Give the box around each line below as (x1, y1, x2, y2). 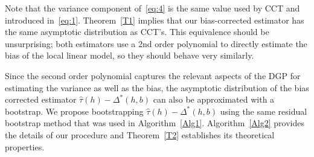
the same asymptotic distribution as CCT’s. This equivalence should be (5, 25, 269, 38)
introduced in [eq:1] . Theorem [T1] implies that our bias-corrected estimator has (5, 13, 304, 26)
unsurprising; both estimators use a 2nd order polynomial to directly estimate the (5, 37, 307, 50)
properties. (5, 140, 45, 153)
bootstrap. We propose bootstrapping (5, 104, 144, 117)
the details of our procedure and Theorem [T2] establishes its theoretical (5, 128, 275, 141)
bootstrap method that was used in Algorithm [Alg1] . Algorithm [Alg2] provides (5, 117, 304, 129)
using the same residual (220, 104, 307, 117)
